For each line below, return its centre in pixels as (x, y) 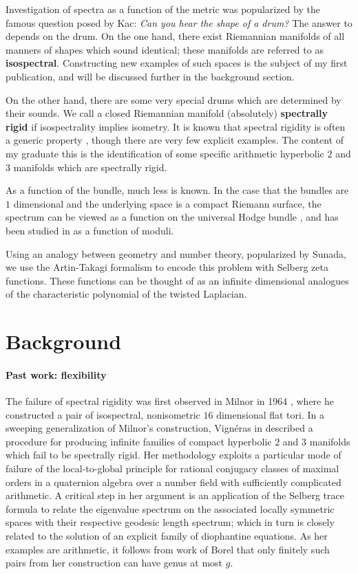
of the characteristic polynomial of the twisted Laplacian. (126, 294)
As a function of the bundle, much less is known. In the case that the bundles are (177, 190)
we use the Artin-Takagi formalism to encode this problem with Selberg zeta (167, 267)
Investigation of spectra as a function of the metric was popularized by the (163, 9)
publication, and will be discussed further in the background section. (150, 76)
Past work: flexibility (56, 374)
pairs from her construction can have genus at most (114, 563)
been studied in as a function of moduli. (90, 230)
